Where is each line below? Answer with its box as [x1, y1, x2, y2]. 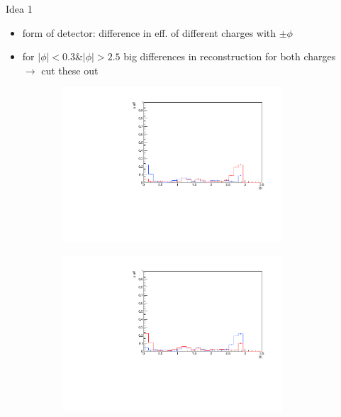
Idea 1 [6, 1, 33, 16]
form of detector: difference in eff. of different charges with [22, 25, 276, 40]
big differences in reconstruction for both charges [123, 49, 336, 64]
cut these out [41, 62, 99, 77]
